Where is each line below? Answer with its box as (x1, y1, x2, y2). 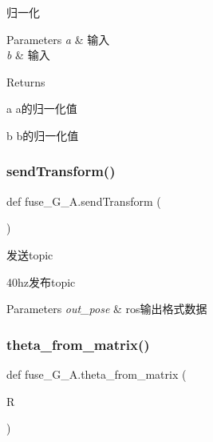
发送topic (6, 246, 53, 263)
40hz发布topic (6, 273, 76, 290)
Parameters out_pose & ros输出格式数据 (6, 300, 207, 317)
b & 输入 (6, 46, 50, 63)
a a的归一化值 (6, 100, 77, 117)
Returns (6, 73, 45, 90)
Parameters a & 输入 (6, 30, 110, 47)
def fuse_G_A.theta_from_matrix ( (6, 365, 187, 382)
